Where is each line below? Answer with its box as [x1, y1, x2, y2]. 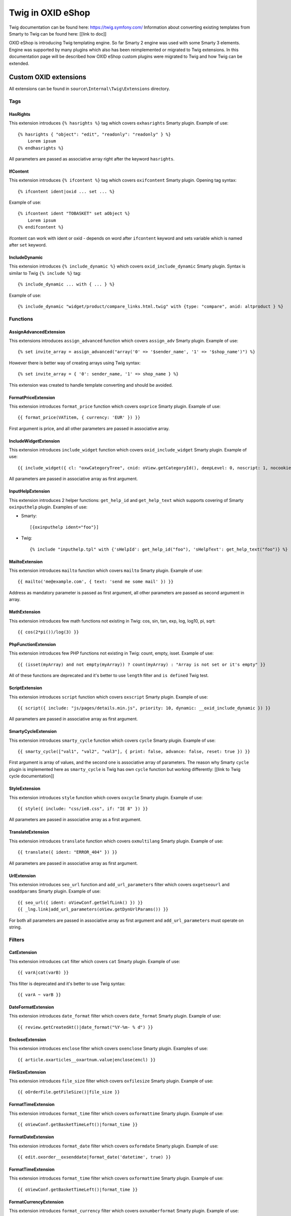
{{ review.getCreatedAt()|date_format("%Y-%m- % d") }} [17, 1024, 153, 1030]
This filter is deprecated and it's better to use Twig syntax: [9, 981, 126, 986]
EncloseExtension [9, 1037, 46, 1042]
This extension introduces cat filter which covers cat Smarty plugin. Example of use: [9, 958, 180, 964]
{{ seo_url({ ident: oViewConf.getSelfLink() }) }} [17, 900, 143, 905]
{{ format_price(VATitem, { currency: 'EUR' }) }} [17, 415, 141, 420]
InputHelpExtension [9, 488, 50, 494]
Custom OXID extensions [9, 73, 87, 81]
